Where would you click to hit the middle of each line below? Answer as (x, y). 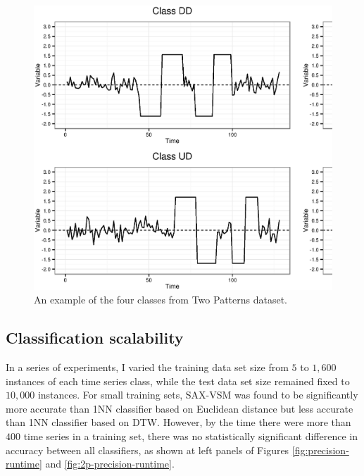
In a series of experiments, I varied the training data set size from (147, 367)
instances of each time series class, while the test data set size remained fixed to (178, 381)
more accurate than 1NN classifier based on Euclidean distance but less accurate (180, 408)
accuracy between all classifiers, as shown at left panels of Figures (148, 450)
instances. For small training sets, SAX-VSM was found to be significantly (198, 395)
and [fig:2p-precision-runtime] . (110, 464)
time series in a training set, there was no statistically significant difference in (190, 436)
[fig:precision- (320, 450)
